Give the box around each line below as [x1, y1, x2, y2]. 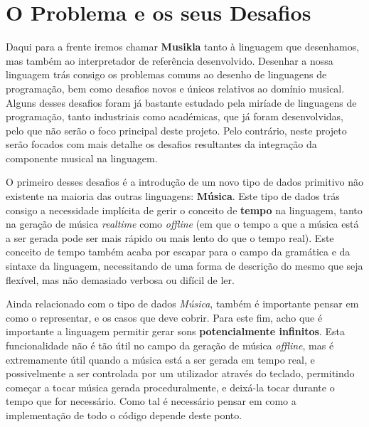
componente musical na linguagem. [6, 150, 158, 165]
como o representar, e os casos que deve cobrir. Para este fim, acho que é [6, 310, 323, 325]
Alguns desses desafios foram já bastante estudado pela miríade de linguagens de [6, 95, 357, 110]
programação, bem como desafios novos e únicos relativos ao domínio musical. [6, 80, 345, 95]
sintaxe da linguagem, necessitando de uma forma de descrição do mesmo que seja [6, 258, 363, 273]
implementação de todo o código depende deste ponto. [6, 407, 242, 422]
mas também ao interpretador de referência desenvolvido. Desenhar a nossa [6, 53, 333, 68]
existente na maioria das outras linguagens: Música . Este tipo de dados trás [6, 189, 340, 204]
